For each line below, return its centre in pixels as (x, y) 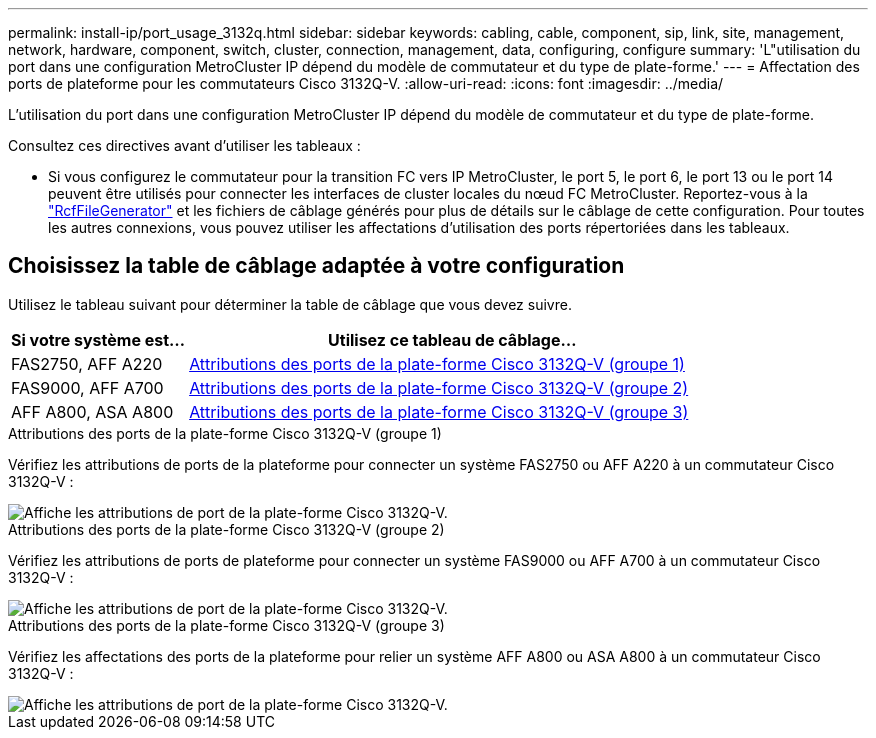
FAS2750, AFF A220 (87, 363)
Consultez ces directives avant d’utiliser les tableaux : (184, 145)
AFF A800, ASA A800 (92, 411)
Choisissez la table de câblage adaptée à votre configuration (316, 266)
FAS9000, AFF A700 (87, 387)
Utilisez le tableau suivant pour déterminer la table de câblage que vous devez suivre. (290, 304)
